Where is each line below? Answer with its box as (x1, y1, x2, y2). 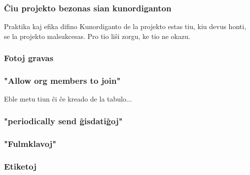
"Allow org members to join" (4, 74, 121, 87)
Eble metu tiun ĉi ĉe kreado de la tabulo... (4, 94, 132, 104)
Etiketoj (4, 160, 36, 172)
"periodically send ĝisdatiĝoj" (4, 114, 123, 127)
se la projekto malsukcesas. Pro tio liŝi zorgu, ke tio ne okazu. (4, 31, 190, 41)
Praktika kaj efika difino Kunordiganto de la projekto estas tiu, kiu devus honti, (4, 21, 247, 32)
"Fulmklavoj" (4, 137, 57, 149)
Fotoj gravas (4, 52, 54, 64)
